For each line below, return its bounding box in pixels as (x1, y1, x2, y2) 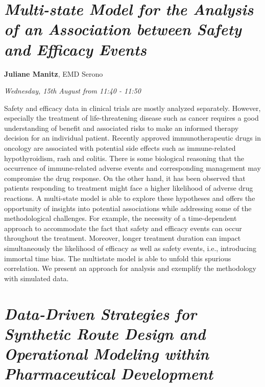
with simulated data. (4, 272, 69, 283)
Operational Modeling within (4, 343, 209, 364)
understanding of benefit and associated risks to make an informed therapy (4, 122, 239, 133)
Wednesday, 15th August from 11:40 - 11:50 (4, 85, 141, 96)
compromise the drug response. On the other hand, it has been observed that (4, 172, 246, 183)
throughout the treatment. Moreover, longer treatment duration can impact (4, 233, 241, 243)
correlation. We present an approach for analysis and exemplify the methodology (4, 263, 256, 274)
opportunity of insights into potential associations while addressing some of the (4, 202, 252, 213)
